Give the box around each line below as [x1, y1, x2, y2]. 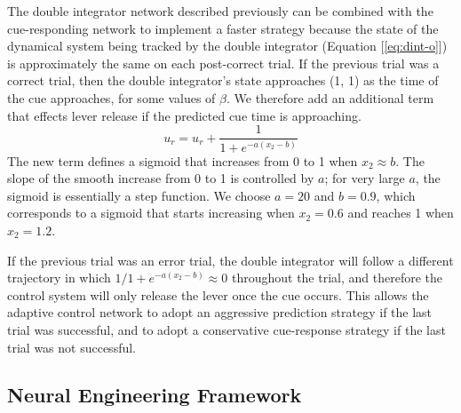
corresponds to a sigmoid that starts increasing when [7, 203, 295, 222]
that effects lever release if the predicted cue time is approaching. [7, 106, 362, 124]
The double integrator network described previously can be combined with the [7, 2, 433, 20]
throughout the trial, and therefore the [231, 268, 442, 287]
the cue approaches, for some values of [7, 88, 216, 107]
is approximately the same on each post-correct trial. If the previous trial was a [7, 53, 440, 72]
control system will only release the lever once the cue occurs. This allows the [7, 285, 429, 304]
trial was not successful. [7, 338, 136, 356]
